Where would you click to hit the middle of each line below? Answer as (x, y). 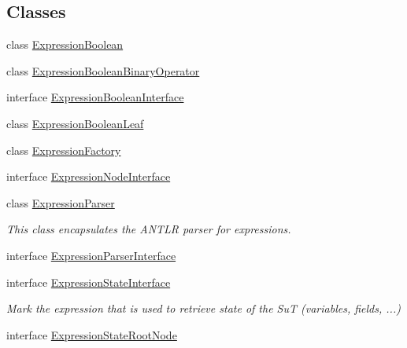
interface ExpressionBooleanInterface (95, 97)
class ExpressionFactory (64, 150)
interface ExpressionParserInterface (91, 255)
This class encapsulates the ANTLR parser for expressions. (149, 229)
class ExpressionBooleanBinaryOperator (103, 70)
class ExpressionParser (61, 202)
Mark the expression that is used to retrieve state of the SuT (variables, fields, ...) (203, 308)
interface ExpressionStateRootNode (92, 334)
